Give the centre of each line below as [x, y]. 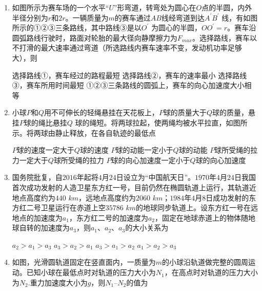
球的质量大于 [185, 112]
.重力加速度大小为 [58, 282]
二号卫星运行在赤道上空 [66, 207]
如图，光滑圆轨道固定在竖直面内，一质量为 [84, 262]
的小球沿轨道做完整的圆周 [205, 262]
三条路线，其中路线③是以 [98, 28]
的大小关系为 [147, 228]
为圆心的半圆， [176, 28]
